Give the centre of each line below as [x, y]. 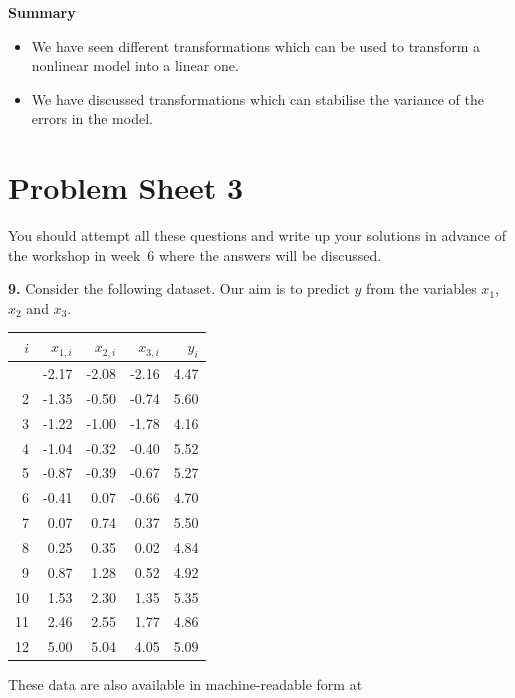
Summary [42, 12]
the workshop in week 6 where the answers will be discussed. [195, 254]
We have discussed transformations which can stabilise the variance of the [257, 98]
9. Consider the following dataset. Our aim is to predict [179, 288]
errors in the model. [92, 118]
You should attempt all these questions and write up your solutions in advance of [257, 235]
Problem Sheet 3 [126, 187]
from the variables [421, 288]
